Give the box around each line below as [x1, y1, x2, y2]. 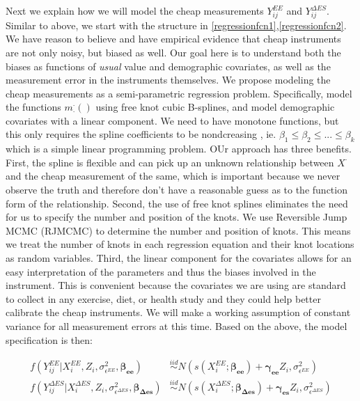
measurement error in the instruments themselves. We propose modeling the [6, 72, 331, 87]
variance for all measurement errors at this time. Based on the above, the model [6, 319, 347, 333]
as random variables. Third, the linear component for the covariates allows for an [6, 251, 352, 265]
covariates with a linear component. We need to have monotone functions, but [6, 113, 339, 127]
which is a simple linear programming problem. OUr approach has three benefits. [6, 141, 352, 156]
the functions [6, 100, 61, 114]
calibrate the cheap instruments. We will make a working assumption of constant [6, 305, 351, 320]
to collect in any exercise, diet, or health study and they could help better [6, 291, 321, 306]
